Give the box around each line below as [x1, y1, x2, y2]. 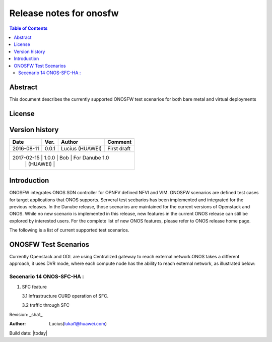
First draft [107, 145, 131, 152]
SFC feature [22, 283, 47, 290]
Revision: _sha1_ [9, 311, 43, 317]
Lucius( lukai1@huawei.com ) [49, 321, 107, 327]
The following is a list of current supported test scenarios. [9, 227, 129, 233]
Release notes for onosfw [9, 8, 119, 19]
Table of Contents [9, 25, 48, 31]
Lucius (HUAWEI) [61, 145, 102, 152]
